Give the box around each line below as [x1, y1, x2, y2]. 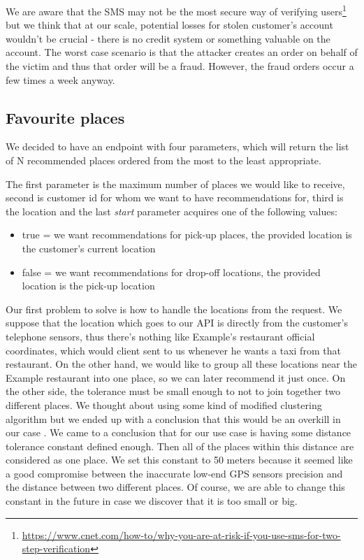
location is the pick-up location [22, 278, 155, 293]
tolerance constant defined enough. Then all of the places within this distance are [6, 438, 354, 453]
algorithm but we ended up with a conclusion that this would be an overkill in [6, 411, 341, 426]
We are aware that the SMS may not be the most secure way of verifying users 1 [6, 2, 347, 18]
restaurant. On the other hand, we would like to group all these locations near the [6, 357, 357, 371]
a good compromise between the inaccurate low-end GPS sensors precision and [6, 466, 343, 480]
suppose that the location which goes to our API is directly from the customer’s [6, 315, 349, 330]
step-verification [22, 541, 91, 556]
